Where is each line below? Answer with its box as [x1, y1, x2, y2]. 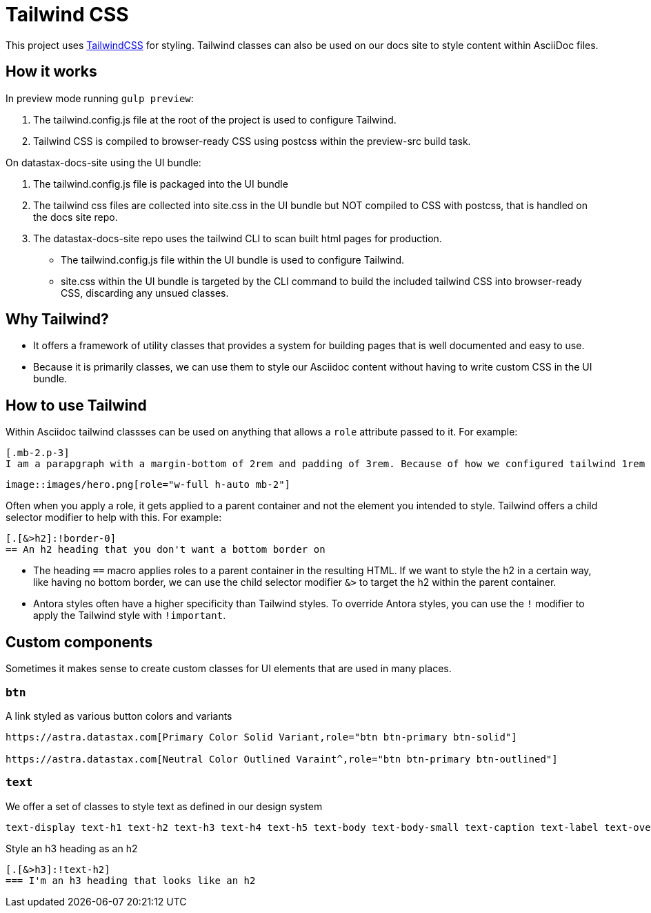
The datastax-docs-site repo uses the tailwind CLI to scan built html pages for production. [33, 232, 442, 244]
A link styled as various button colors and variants [6, 709, 232, 722]
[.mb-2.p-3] [6, 447, 70, 459]
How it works [6, 63, 97, 81]
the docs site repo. [33, 210, 118, 223]
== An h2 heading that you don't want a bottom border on [6, 544, 325, 556]
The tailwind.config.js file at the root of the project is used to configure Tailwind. [33, 113, 397, 126]
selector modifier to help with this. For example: [6, 511, 222, 524]
